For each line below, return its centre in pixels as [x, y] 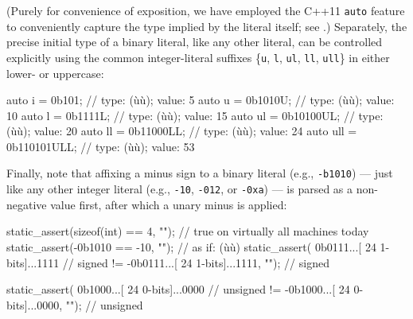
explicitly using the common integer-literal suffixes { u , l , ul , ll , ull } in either [198, 57]
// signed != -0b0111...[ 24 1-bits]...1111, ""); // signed [196, 262]
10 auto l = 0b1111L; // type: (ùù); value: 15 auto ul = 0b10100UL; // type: [195, 115]
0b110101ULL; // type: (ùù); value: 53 [101, 146]
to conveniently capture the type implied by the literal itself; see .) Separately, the [207, 26]
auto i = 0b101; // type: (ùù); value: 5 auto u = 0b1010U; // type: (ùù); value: [201, 100]
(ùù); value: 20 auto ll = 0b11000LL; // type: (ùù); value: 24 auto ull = [182, 131]
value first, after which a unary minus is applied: [169, 204]
